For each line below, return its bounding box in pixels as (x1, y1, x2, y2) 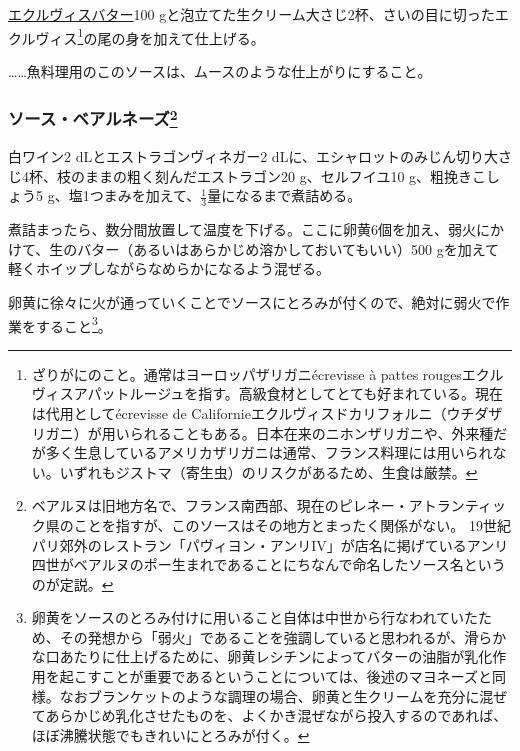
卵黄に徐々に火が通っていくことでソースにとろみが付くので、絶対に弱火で (8, 291, 496, 312)
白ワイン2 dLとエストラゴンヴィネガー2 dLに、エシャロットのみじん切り (8, 146, 484, 167)
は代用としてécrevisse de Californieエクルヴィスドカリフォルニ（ (31, 402, 447, 423)
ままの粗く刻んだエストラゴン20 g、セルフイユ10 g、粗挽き (84, 165, 473, 186)
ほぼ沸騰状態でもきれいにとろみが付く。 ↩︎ (31, 724, 310, 745)
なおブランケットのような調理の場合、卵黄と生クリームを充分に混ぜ (59, 685, 508, 706)
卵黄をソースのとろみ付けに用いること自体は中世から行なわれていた (31, 607, 478, 628)
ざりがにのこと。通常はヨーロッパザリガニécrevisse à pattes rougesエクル (31, 363, 504, 384)
